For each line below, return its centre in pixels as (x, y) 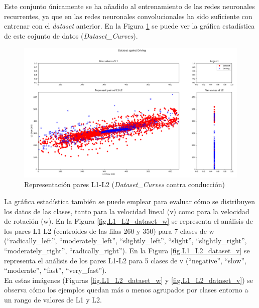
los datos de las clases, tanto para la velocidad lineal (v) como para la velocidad (127, 211)
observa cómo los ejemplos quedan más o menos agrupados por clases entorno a (126, 290)
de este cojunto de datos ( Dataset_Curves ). (71, 35)
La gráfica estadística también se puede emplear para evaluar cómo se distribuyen (130, 201)
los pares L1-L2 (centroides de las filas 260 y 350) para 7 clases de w (109, 230)
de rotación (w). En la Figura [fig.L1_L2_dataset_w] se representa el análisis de (128, 221)
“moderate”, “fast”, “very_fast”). (55, 270)
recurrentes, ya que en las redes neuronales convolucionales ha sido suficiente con (128, 16)
